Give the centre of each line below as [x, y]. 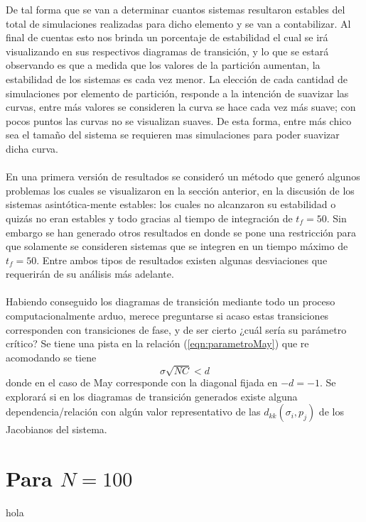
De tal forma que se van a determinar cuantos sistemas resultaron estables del [176, 9]
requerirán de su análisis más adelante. [90, 274]
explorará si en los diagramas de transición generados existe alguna [152, 396]
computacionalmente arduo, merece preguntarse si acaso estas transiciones [167, 316]
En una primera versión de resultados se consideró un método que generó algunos [183, 176]
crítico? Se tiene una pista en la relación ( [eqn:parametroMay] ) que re [157, 343]
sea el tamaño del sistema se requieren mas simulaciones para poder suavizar [173, 135]
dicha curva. [32, 148]
